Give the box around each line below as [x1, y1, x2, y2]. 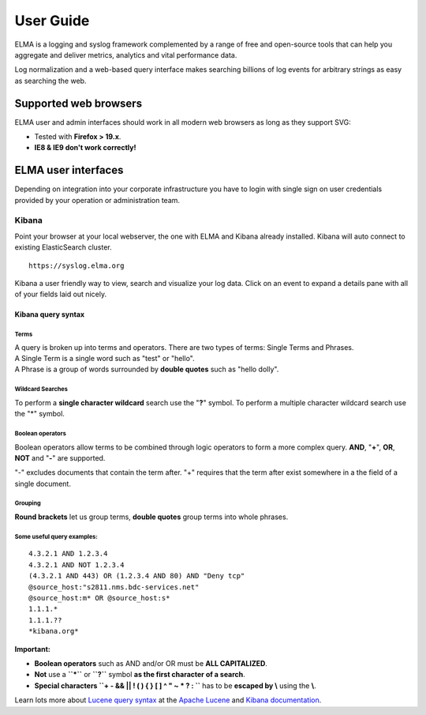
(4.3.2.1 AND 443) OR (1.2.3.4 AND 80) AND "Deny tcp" [28, 571, 245, 581]
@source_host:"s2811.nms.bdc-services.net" [28, 582, 200, 592]
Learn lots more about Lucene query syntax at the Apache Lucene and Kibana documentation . [14, 695, 322, 705]
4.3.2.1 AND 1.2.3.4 [28, 549, 108, 559]
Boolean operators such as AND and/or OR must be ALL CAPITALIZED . [34, 658, 268, 668]
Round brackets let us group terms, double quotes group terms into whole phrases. [14, 512, 289, 521]
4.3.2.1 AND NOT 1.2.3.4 [28, 560, 125, 569]
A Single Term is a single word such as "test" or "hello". [14, 353, 195, 363]
